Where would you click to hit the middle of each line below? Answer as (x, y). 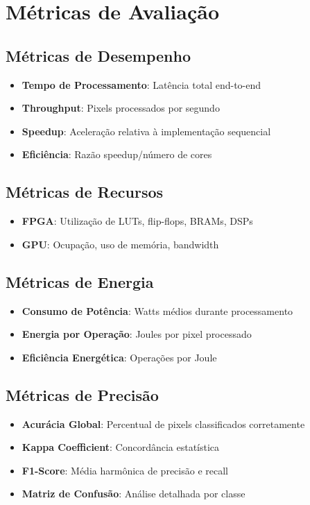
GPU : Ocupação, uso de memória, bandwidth (120, 244)
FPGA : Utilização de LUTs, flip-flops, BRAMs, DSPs (137, 221)
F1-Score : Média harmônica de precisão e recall (125, 470)
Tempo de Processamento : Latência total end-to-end (141, 84)
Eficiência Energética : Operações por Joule (119, 357)
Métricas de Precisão (82, 394)
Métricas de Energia (80, 281)
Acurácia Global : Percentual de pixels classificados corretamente (163, 423)
